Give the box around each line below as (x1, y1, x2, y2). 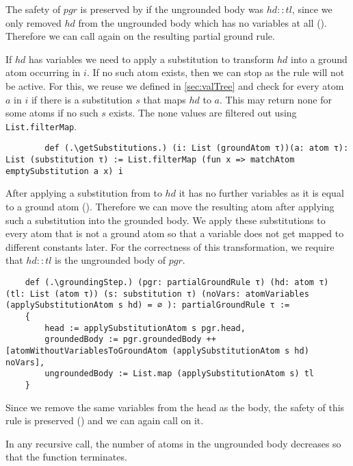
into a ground (291, 51, 348, 66)
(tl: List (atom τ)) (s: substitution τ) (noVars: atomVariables (5, 289, 309, 299)
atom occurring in (5, 65, 81, 79)
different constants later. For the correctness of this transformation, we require (5, 239, 335, 254)
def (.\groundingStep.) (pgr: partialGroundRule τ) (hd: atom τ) (25, 277, 329, 287)
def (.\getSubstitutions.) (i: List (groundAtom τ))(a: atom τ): (44, 143, 349, 154)
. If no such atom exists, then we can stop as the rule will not (86, 65, 345, 79)
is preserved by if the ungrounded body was (80, 2, 264, 16)
